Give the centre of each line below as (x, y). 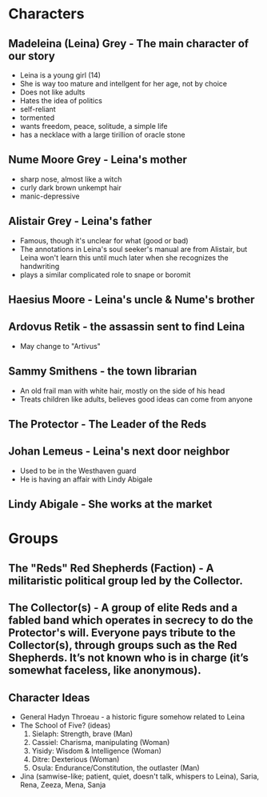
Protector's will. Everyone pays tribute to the (122, 633)
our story (32, 56)
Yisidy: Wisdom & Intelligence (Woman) (97, 751)
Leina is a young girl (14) (60, 75)
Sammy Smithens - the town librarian (103, 372)
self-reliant (38, 109)
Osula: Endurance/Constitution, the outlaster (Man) (116, 768)
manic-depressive (50, 196)
